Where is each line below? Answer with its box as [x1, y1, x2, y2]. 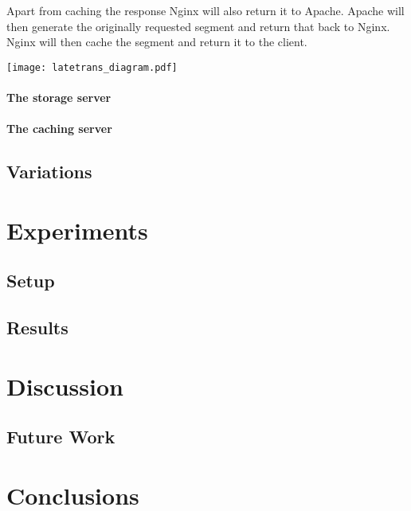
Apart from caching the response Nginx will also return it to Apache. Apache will [6, 2, 405, 18]
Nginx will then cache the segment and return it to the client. [6, 33, 307, 50]
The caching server [6, 120, 112, 137]
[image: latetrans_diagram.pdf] [6, 61, 178, 73]
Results [6, 315, 68, 340]
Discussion [6, 369, 123, 402]
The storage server [6, 89, 112, 106]
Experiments [6, 213, 148, 246]
